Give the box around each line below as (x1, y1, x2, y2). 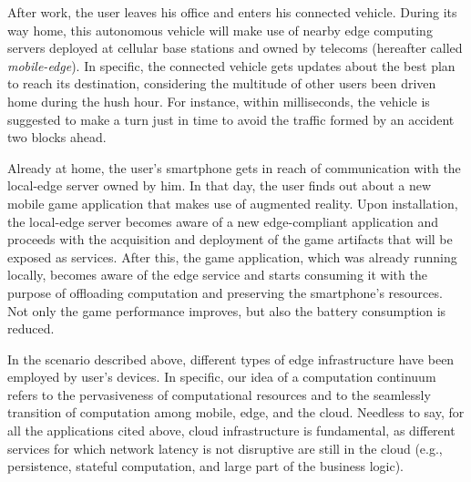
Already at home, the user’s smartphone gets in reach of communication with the (7, 158, 461, 177)
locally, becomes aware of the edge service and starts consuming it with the (7, 265, 427, 284)
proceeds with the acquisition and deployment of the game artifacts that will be (7, 230, 453, 249)
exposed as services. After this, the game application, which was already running (7, 247, 457, 266)
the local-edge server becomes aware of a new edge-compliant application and (7, 211, 439, 231)
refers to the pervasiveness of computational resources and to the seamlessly (7, 385, 431, 404)
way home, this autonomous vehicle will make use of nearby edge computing (7, 20, 433, 39)
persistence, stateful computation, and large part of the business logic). (7, 456, 404, 476)
